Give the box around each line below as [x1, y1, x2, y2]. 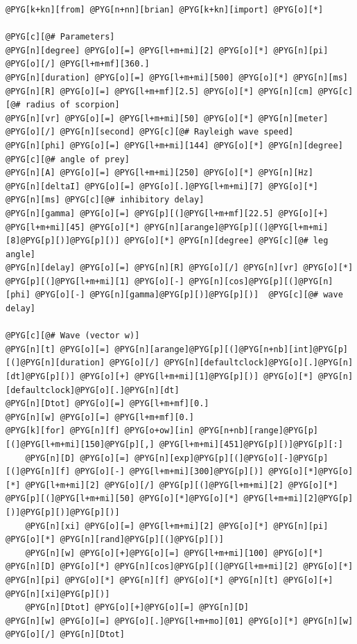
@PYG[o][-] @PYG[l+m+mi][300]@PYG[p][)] [75, 467, 264, 477]
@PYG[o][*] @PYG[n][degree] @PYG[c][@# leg [124, 236, 329, 246]
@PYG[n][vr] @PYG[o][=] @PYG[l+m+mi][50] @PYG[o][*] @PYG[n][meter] [6, 113, 329, 123]
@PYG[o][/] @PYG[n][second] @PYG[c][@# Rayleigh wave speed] [6, 127, 294, 137]
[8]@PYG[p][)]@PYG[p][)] [6, 236, 120, 246]
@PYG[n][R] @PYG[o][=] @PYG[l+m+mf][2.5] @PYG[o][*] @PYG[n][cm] [6, 86, 313, 96]
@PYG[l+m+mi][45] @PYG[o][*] [6, 222, 140, 232]
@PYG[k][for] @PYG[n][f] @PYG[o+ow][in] [6, 426, 195, 436]
